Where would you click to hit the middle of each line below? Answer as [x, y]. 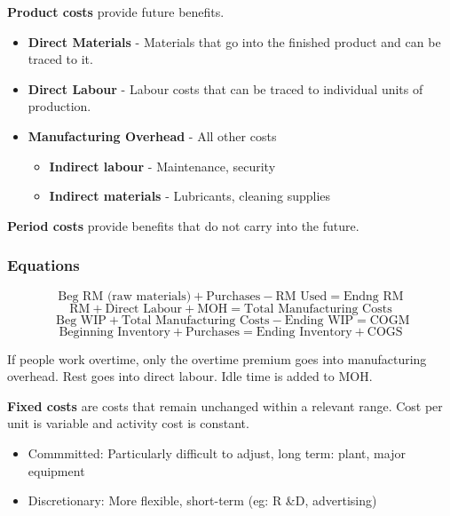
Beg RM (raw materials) [125, 296]
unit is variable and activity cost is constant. [128, 423]
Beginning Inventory [114, 332]
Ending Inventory [304, 332]
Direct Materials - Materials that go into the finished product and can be [234, 41]
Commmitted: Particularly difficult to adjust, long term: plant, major [217, 452]
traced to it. [60, 59]
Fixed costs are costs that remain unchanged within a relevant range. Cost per [225, 405]
